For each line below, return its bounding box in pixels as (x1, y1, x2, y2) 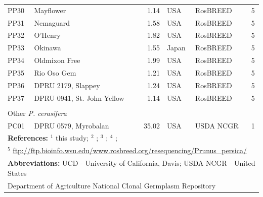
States (8, 167, 27, 178)
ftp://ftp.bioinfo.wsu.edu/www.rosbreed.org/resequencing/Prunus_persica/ (13, 145, 247, 156)
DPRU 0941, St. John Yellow (34, 92, 124, 103)
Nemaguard (34, 17, 70, 28)
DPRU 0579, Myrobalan (34, 120, 109, 130)
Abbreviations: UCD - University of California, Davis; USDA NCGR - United (8, 158, 255, 168)
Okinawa (34, 42, 61, 53)
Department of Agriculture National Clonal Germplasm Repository (8, 180, 216, 190)
